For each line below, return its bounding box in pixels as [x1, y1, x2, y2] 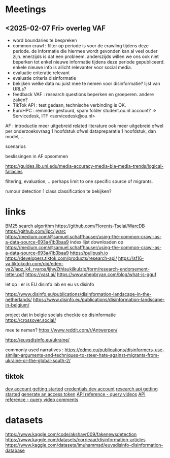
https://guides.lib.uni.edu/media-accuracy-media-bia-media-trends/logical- [5, 163, 164, 169]
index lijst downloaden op [70, 239, 123, 245]
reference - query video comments [5, 396, 79, 403]
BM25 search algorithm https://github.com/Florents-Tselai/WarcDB [5, 223, 145, 229]
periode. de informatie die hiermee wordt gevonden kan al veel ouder [12, 48, 158, 54]
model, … [5, 134, 25, 139]
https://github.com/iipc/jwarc [5, 228, 66, 234]
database [5, 447, 25, 453]
